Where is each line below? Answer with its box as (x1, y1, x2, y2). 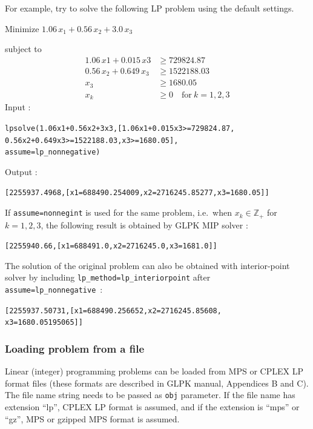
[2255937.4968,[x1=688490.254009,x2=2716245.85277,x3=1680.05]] (5, 188, 269, 198)
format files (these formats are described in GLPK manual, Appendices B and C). (5, 376, 309, 389)
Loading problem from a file (5, 341, 145, 356)
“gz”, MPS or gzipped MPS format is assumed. (5, 412, 180, 425)
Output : (5, 165, 38, 178)
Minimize (5, 22, 39, 35)
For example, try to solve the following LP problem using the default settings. (5, 2, 294, 14)
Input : (5, 101, 31, 113)
